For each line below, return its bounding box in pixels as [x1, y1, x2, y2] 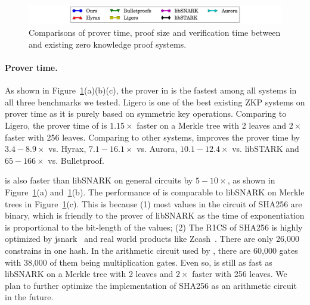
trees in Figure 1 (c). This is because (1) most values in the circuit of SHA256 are [5, 197, 302, 210]
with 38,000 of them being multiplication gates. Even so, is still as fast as [5, 256, 272, 268]
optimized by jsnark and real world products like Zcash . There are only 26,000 [5, 232, 299, 245]
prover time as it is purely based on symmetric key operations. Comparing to [5, 107, 287, 120]
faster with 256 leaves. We [192, 267, 287, 280]
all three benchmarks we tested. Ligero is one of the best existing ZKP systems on [5, 95, 305, 108]
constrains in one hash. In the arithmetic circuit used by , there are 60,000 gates [5, 244, 298, 256]
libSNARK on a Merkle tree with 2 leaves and [5, 267, 173, 280]
